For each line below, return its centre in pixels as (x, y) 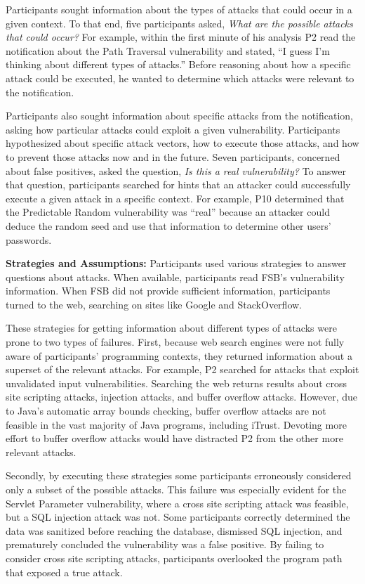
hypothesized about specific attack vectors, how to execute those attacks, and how (182, 143)
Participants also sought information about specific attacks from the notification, (180, 116)
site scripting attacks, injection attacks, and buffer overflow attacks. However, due (182, 397)
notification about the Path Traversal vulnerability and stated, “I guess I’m (168, 50)
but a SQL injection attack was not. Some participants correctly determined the (178, 517)
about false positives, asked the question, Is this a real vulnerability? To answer (176, 170)
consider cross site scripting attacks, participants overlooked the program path (174, 558)
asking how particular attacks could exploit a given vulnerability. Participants (173, 129)
